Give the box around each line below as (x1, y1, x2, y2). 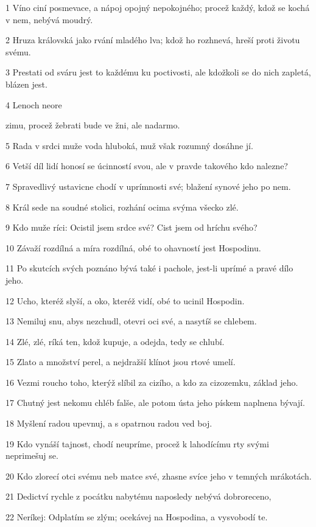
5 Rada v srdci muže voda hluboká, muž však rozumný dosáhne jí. (5, 139, 253, 152)
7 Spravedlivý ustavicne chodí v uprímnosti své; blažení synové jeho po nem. (5, 180, 291, 192)
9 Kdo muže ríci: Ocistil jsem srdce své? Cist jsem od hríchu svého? (5, 221, 258, 234)
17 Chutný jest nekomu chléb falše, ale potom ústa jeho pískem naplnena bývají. (5, 396, 305, 409)
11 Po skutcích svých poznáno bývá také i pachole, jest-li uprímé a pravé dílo (5, 262, 293, 274)
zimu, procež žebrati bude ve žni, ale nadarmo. (5, 119, 180, 131)
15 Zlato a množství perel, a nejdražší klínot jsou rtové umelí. (5, 355, 236, 368)
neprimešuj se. (5, 449, 58, 462)
